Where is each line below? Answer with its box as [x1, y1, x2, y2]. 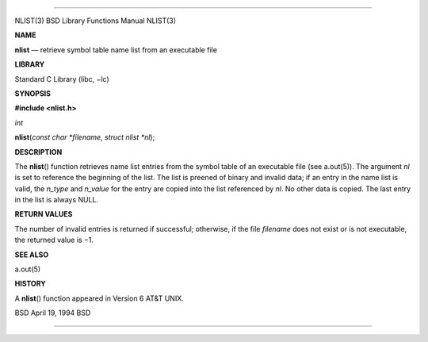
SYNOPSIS [14, 88, 52, 98]
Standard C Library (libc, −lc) [14, 74, 110, 83]
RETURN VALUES [14, 209, 73, 219]
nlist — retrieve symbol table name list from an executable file [14, 44, 218, 55]
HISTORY [14, 279, 47, 289]
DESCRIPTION [14, 147, 63, 156]
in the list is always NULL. [14, 195, 99, 205]
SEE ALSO [14, 250, 49, 259]
